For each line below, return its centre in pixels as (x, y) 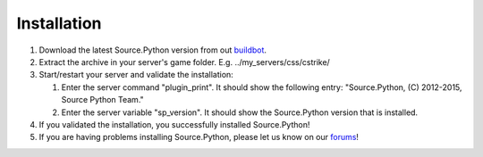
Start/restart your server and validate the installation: (136, 75)
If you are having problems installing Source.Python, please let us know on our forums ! (199, 137)
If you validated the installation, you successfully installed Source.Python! (174, 124)
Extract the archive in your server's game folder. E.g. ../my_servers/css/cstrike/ (184, 62)
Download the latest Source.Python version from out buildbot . (153, 50)
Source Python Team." (103, 100)
